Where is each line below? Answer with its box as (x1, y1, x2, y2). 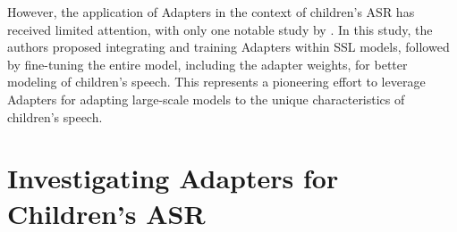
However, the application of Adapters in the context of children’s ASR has (7, 3, 415, 21)
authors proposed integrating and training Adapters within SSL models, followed (7, 37, 450, 56)
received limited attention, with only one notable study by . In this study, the (7, 20, 433, 38)
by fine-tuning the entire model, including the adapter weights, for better (7, 54, 408, 73)
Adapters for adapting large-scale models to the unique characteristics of (7, 89, 405, 108)
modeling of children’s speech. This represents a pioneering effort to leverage (7, 72, 426, 91)
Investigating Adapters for (7, 160, 339, 196)
